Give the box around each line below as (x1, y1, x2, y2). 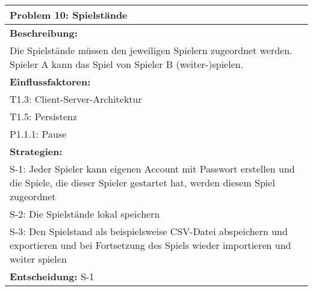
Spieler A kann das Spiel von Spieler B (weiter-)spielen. (10, 57, 244, 71)
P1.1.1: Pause (10, 127, 67, 141)
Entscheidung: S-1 (10, 269, 95, 283)
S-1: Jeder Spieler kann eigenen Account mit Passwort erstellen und (10, 162, 295, 176)
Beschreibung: (10, 26, 78, 40)
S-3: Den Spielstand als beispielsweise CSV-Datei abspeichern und (10, 224, 288, 238)
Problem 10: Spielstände (10, 8, 128, 22)
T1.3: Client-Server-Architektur (10, 92, 142, 106)
